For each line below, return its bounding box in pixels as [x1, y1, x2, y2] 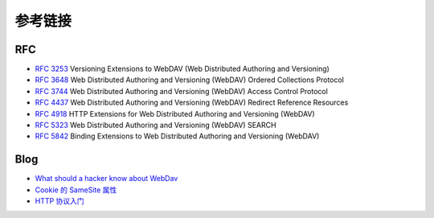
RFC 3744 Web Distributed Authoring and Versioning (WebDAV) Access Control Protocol [35, 86, 329, 96]
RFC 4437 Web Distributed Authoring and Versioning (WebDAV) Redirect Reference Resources [35, 97, 349, 108]
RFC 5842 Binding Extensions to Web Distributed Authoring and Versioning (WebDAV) [35, 131, 320, 141]
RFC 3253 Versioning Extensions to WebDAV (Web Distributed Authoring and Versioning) [35, 64, 330, 74]
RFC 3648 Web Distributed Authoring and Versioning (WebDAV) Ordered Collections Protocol [35, 75, 345, 84]
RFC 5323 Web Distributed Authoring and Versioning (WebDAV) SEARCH [35, 121, 276, 130]
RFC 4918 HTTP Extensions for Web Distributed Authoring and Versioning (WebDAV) [35, 109, 315, 118]
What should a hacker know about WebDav [35, 174, 178, 183]
